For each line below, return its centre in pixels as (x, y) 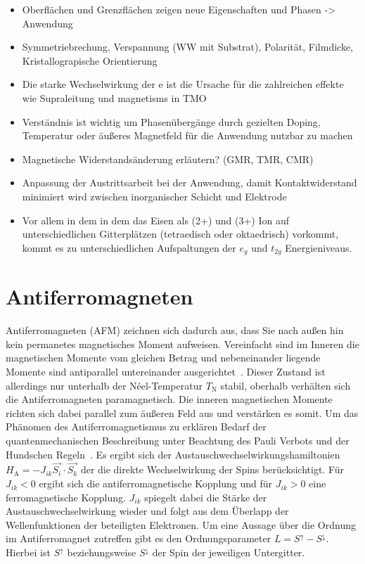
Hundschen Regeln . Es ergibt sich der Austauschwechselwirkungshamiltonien (173, 454)
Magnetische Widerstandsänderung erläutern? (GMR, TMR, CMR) (168, 159)
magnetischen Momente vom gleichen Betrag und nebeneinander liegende (163, 358)
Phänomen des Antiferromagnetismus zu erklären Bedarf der (136, 427)
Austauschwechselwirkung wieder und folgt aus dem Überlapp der (147, 511)
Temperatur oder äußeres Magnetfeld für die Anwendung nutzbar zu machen (187, 135)
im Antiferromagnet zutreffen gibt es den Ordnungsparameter (139, 538)
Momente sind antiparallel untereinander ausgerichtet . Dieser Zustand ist (166, 372)
